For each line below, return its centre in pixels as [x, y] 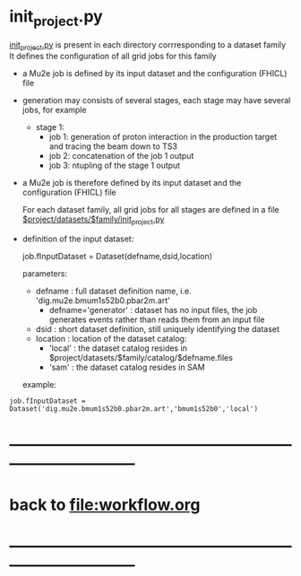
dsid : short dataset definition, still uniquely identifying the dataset [158, 329]
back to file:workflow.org [105, 505]
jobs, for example [54, 110]
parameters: [45, 274]
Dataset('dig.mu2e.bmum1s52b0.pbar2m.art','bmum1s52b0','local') [133, 409]
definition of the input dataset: [78, 239]
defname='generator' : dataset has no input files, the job [153, 310]
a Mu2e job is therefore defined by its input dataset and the [132, 183]
